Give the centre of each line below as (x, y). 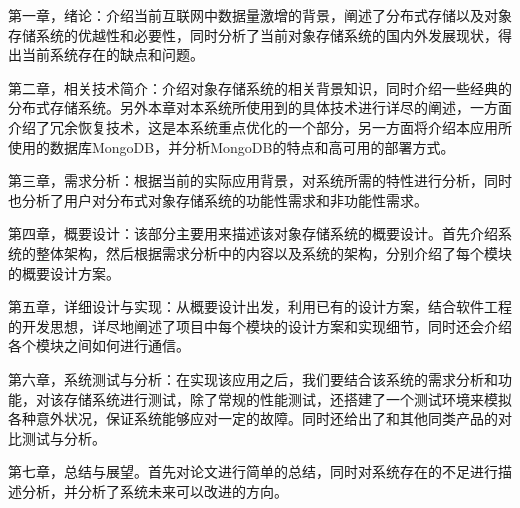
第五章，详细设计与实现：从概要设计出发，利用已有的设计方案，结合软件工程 (260, 306)
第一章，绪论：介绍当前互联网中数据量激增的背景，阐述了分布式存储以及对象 (260, 15)
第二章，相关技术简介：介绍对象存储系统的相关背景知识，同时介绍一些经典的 (260, 87)
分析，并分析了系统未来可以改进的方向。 (154, 490)
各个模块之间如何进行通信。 (99, 345)
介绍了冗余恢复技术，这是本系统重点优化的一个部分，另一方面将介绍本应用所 (260, 126)
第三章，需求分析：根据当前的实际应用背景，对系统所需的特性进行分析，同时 (260, 180)
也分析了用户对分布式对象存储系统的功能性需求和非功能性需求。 (218, 199)
